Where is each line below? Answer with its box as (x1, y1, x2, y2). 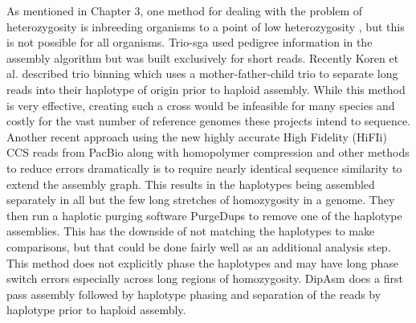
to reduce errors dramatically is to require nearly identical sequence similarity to (6, 159, 402, 176)
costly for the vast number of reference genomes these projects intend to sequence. (6, 112, 411, 129)
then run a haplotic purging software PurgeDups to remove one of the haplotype (6, 206, 402, 223)
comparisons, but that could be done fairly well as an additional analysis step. (6, 238, 391, 255)
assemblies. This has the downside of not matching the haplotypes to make (6, 223, 375, 239)
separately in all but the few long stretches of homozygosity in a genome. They (6, 191, 395, 208)
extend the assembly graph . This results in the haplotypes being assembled (6, 175, 375, 192)
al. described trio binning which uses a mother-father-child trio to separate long (6, 65, 398, 82)
